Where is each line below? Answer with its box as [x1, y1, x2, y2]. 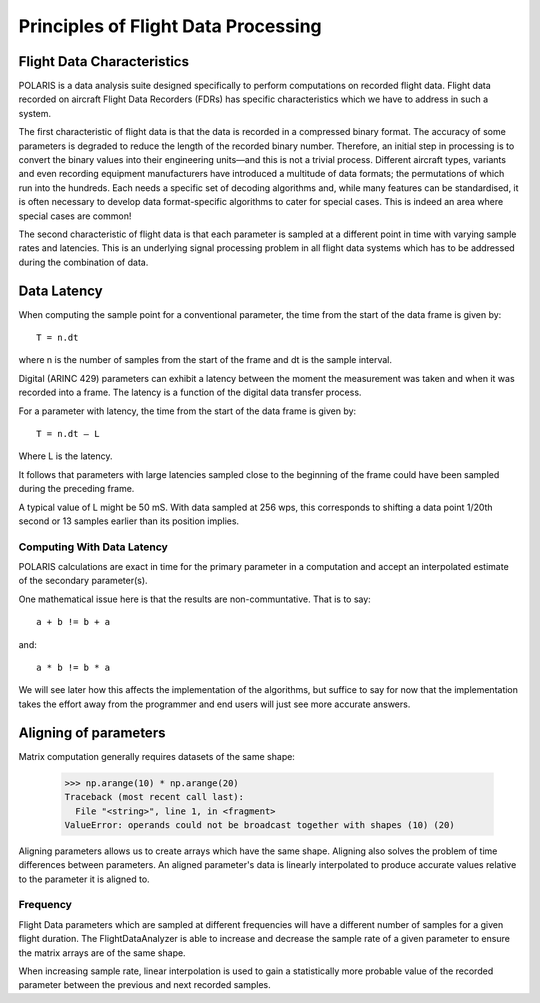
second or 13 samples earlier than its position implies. [18, 515, 240, 527]
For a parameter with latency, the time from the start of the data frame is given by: [18, 405, 357, 417]
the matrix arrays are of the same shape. [18, 946, 186, 959]
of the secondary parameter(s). [18, 575, 149, 587]
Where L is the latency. [18, 450, 114, 462]
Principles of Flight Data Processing [18, 15, 322, 37]
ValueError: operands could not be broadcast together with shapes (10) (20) [64, 819, 455, 830]
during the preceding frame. [18, 483, 135, 495]
